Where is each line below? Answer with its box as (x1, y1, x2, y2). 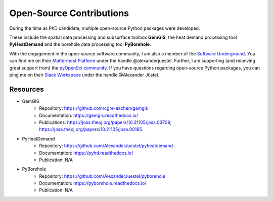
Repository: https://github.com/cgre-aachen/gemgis (39, 105, 148, 111)
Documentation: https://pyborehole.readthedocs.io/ (39, 180, 147, 186)
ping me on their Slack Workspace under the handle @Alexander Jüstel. (9, 72, 159, 78)
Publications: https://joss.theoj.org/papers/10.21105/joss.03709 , (39, 119, 172, 125)
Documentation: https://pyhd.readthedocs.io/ (39, 150, 133, 156)
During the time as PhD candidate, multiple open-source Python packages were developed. (9, 25, 200, 31)
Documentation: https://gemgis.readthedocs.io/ (39, 112, 139, 118)
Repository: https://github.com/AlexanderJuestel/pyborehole (39, 173, 165, 179)
